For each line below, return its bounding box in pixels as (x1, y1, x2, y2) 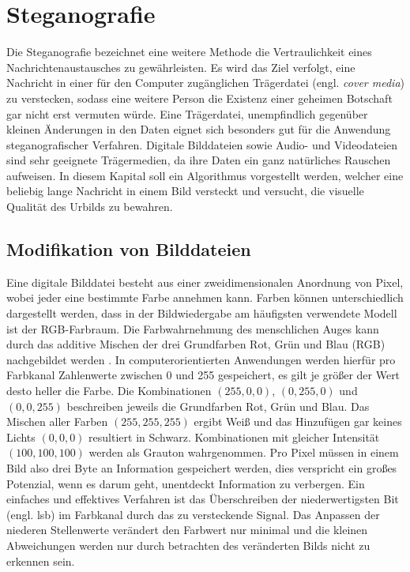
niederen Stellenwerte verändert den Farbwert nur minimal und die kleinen (6, 521, 368, 538)
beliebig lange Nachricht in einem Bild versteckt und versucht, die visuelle (6, 183, 364, 199)
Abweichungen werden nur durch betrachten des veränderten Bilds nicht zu (6, 536, 371, 553)
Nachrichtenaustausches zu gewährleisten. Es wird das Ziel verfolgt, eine (6, 58, 355, 75)
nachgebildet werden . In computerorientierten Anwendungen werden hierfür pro (6, 351, 396, 367)
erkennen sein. (6, 552, 75, 569)
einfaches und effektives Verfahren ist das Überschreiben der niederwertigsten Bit (6, 491, 399, 507)
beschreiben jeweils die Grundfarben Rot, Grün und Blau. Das (66, 397, 370, 414)
